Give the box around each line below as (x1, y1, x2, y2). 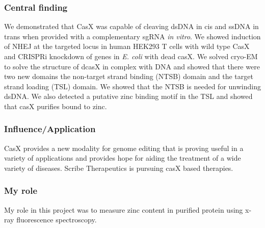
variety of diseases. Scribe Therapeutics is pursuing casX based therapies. (4, 162, 233, 173)
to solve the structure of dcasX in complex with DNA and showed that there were (4, 61, 260, 71)
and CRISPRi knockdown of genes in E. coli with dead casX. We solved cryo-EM (4, 51, 258, 61)
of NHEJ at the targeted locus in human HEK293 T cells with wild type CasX (4, 41, 250, 52)
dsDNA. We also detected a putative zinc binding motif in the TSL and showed (4, 91, 253, 102)
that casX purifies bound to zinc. (4, 100, 107, 111)
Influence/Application (4, 122, 96, 135)
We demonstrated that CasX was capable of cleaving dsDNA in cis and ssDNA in (4, 21, 259, 32)
